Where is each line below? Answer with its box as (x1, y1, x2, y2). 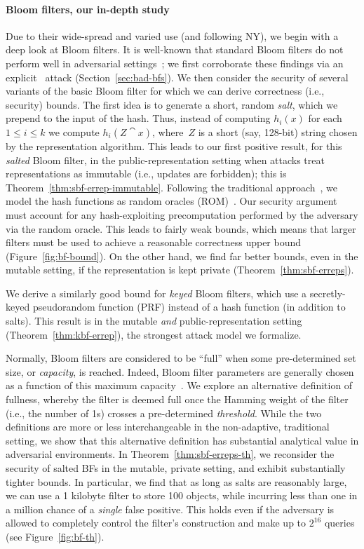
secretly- (309, 285, 346, 300)
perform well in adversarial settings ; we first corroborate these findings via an (6, 55, 344, 70)
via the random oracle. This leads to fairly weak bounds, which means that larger (6, 221, 356, 236)
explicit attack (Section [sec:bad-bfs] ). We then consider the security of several (6, 69, 349, 84)
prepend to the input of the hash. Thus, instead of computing (6, 111, 271, 126)
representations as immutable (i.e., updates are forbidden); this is (6, 166, 287, 181)
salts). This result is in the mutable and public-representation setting (6, 313, 302, 328)
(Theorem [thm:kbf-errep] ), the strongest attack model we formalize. (6, 327, 302, 341)
